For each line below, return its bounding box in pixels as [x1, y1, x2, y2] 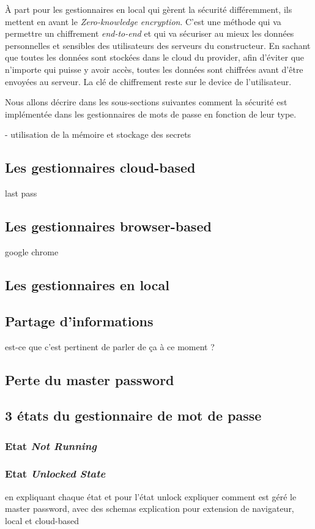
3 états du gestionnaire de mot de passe [5, 406, 262, 425]
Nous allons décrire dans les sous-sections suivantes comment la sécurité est [5, 96, 287, 108]
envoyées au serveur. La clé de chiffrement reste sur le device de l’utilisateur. [5, 75, 292, 88]
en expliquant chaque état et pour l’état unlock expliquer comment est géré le [5, 490, 297, 503]
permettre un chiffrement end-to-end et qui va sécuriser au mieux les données [5, 27, 294, 40]
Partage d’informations [5, 311, 154, 330]
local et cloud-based [5, 514, 80, 527]
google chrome [5, 245, 59, 258]
